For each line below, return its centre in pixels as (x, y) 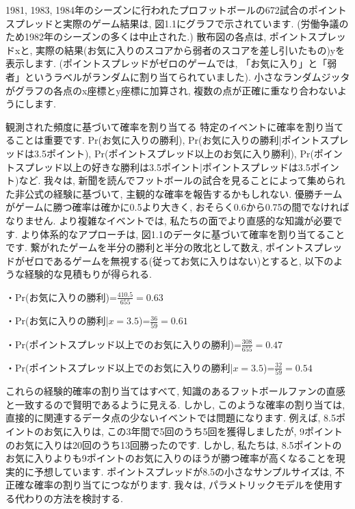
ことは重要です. (50, 140)
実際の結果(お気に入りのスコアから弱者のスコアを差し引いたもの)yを (190, 50)
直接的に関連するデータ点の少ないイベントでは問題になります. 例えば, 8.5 (171, 418)
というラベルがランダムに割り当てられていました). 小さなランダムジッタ (187, 76)
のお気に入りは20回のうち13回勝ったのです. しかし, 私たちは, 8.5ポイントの (174, 444)
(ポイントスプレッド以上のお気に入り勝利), (200, 153)
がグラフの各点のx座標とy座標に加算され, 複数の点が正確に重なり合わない (172, 90)
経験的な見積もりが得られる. (88, 274)
